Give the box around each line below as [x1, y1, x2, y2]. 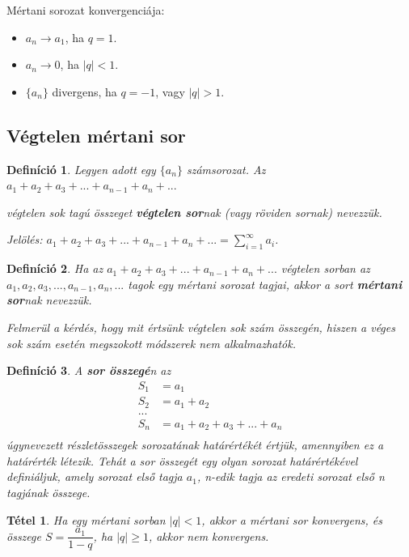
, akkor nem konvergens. [148, 527, 269, 544]
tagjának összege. [6, 484, 91, 501]
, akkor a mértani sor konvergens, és [201, 511, 382, 528]
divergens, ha [52, 83, 117, 100]
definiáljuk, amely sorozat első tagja [6, 468, 183, 485]
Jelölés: [6, 231, 43, 248]
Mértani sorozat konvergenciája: [6, 2, 165, 18]
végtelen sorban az [280, 260, 370, 277]
